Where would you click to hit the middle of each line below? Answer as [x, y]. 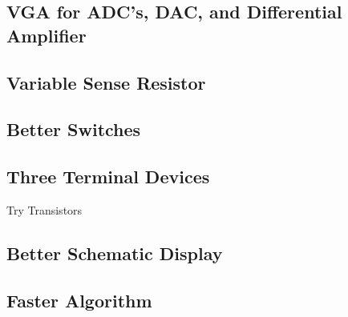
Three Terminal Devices [108, 177]
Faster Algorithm [79, 300]
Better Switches [74, 129]
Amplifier [47, 35]
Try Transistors [45, 209]
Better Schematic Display [115, 253]
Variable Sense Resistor [106, 82]
